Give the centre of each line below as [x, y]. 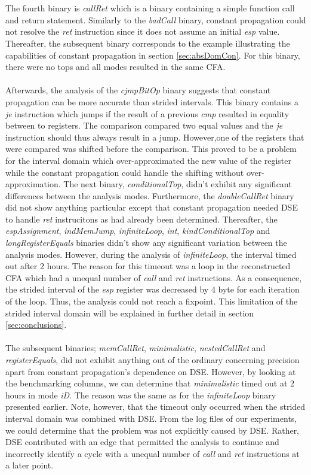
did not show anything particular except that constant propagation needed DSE [152, 207]
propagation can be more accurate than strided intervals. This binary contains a [152, 101]
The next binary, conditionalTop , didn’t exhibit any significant [178, 184]
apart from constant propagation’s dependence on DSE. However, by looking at [151, 371]
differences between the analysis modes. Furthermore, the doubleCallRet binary [150, 195]
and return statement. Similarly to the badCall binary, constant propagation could [156, 19]
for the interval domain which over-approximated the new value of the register [149, 160]
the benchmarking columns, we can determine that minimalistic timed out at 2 [150, 383]
